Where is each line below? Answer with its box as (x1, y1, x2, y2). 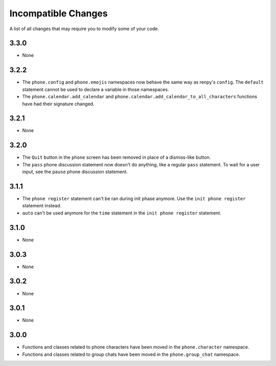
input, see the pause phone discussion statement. (22, 169, 128, 175)
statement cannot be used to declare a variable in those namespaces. (22, 86, 169, 92)
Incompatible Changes (9, 8, 108, 19)
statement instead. (22, 203, 61, 209)
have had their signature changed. (22, 100, 95, 107)
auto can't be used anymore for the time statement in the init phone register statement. (22, 210, 222, 216)
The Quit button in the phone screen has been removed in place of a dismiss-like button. (22, 154, 211, 161)
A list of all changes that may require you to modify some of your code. (9, 26, 159, 32)
